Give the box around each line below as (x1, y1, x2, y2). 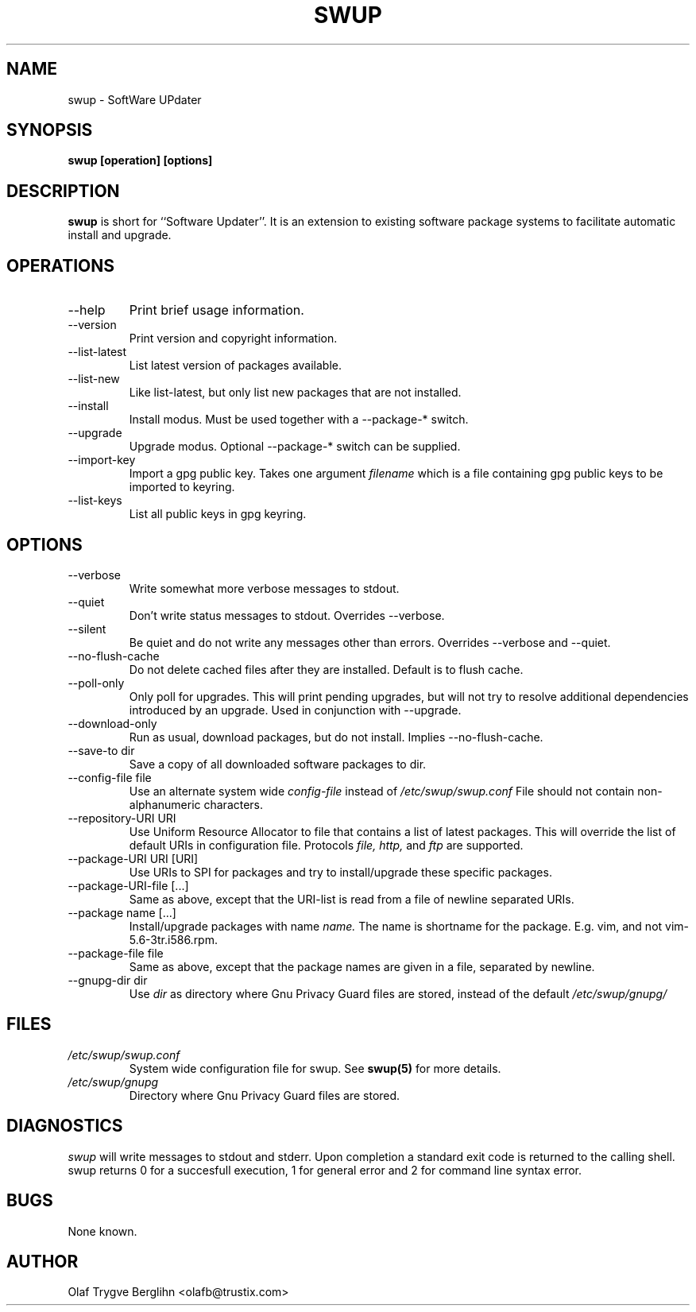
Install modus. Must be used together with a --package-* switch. (129, 412, 469, 427)
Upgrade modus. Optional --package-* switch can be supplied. (129, 439, 461, 454)
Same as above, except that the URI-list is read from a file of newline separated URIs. (129, 892, 574, 906)
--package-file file (68, 946, 164, 960)
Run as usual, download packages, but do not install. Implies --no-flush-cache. (129, 730, 543, 744)
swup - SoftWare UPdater (68, 92, 202, 106)
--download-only (68, 716, 157, 730)
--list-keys (68, 493, 122, 508)
